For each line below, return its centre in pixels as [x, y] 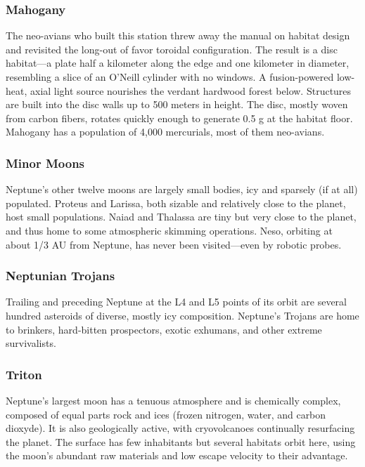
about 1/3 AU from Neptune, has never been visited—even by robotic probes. [174, 244]
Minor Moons [45, 163]
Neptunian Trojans [60, 276]
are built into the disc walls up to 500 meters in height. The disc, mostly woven [177, 104]
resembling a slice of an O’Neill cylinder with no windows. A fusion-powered [170, 77]
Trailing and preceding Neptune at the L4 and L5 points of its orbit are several [177, 302]
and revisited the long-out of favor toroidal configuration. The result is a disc [172, 49]
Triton [24, 374]
